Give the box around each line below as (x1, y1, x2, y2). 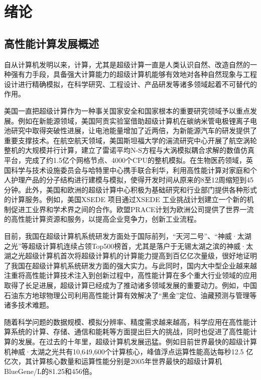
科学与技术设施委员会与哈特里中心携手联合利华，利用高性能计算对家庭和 (11, 164, 250, 175)
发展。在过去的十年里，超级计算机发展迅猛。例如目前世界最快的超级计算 (18, 336, 257, 347)
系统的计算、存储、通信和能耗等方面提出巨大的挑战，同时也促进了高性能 (11, 326, 250, 337)
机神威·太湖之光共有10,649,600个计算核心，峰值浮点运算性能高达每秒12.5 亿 (4, 346, 253, 356)
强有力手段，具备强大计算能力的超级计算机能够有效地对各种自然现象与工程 (11, 69, 257, 79)
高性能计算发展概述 (4, 35, 99, 51)
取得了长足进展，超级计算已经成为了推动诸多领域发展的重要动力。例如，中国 (4, 280, 257, 291)
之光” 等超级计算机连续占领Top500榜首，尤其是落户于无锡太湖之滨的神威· (4, 240, 246, 251)
